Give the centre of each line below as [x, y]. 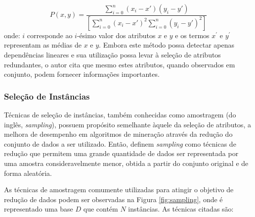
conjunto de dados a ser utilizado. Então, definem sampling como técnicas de [120, 143]
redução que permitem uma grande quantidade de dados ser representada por [121, 153]
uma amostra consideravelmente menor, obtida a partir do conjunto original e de [126, 163]
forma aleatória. [28, 173]
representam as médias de [43, 45]
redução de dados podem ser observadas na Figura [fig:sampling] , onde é [113, 199]
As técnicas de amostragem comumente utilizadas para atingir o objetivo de [119, 190]
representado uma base [39, 209]
